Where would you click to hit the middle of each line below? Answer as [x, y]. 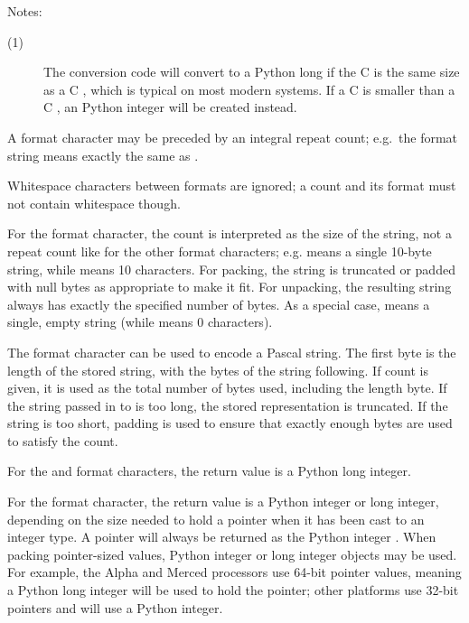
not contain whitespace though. [94, 203]
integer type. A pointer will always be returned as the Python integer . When [222, 537]
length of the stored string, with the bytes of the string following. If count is [218, 370]
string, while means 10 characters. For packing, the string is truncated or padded [231, 269]
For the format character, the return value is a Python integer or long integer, [223, 502]
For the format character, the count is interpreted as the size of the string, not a [230, 233]
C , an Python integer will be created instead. [170, 107]
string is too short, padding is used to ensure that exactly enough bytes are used [230, 423]
